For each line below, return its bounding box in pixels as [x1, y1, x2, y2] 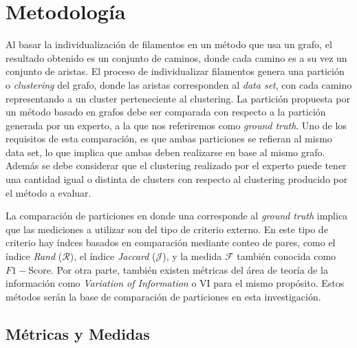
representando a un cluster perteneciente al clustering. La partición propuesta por [6, 91, 350, 105]
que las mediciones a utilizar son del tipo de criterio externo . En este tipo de [6, 221, 328, 236]
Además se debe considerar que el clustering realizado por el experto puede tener [6, 158, 347, 173]
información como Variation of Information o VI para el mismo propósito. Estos [6, 276, 345, 290]
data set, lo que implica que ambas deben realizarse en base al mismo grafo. [6, 144, 325, 159]
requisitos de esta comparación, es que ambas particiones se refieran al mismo [6, 131, 332, 146]
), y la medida [162, 249, 222, 263]
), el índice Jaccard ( [69, 249, 156, 263]
